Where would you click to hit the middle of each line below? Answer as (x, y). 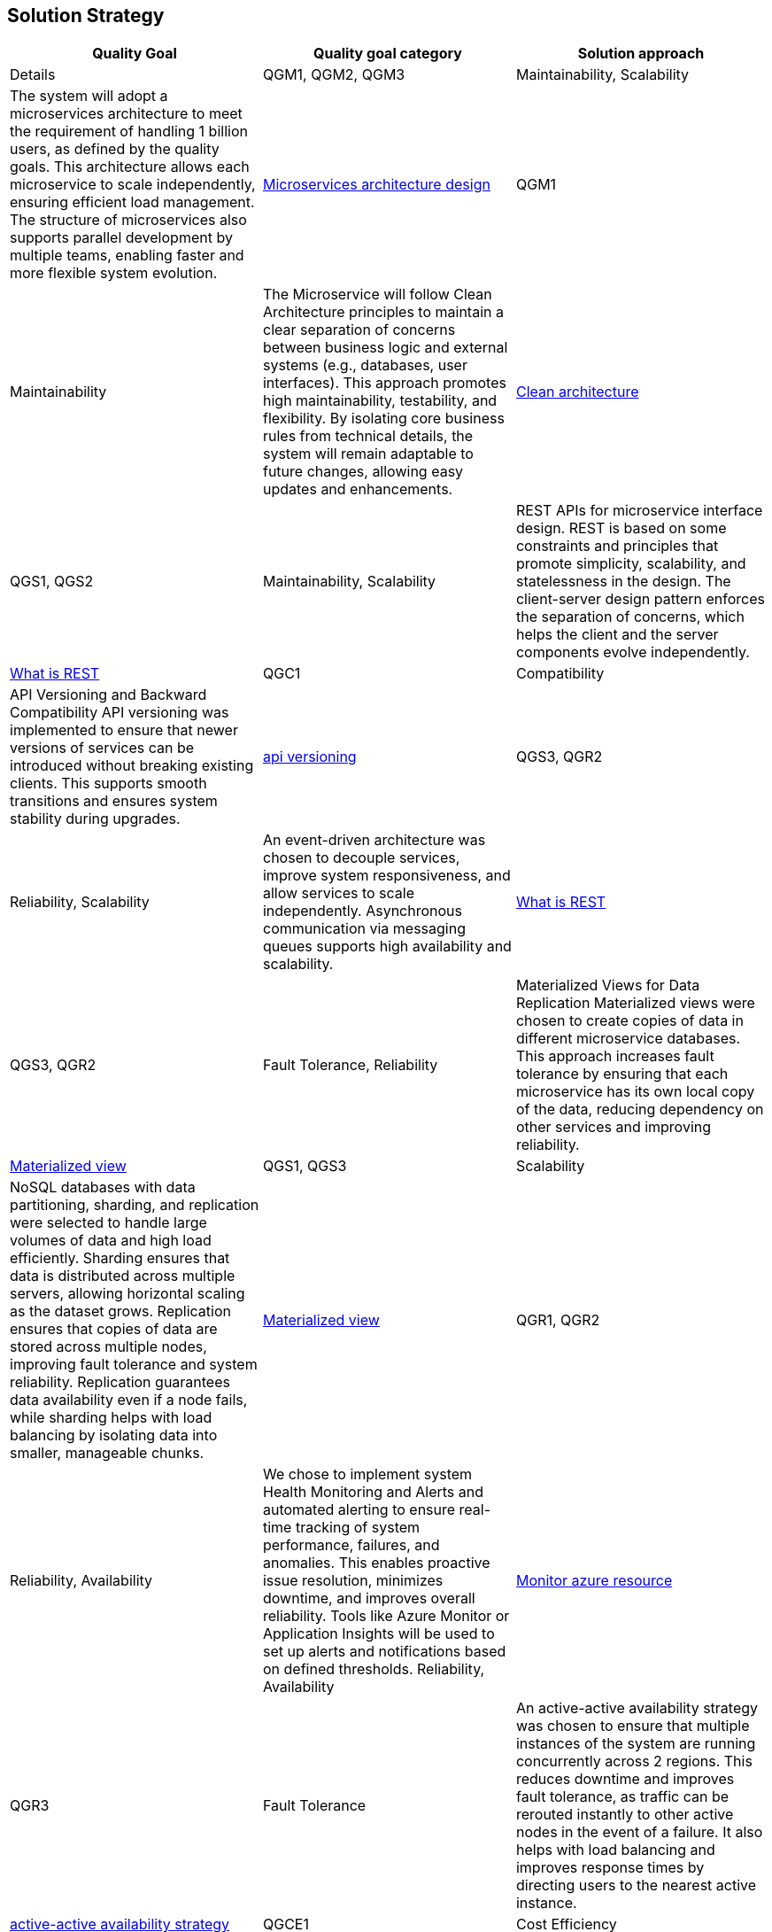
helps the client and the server (617, 635)
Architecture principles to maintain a (383, 312)
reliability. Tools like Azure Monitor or (386, 1616)
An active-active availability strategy (637, 1708)
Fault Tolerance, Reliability (350, 1065)
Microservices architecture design (376, 185)
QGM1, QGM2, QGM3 (334, 75)
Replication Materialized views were (635, 1003)
